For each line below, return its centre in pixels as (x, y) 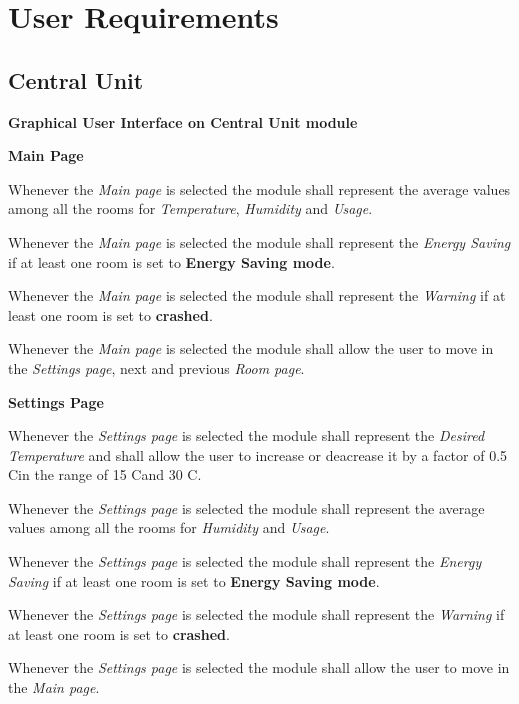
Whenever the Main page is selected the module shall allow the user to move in (251, 348)
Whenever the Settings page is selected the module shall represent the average (246, 507)
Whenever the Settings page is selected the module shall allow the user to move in (259, 667)
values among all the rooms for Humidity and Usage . (169, 527)
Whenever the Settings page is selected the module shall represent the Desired (246, 435)
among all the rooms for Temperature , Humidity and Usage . (190, 208)
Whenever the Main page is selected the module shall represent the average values (259, 188)
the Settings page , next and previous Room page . (156, 367)
